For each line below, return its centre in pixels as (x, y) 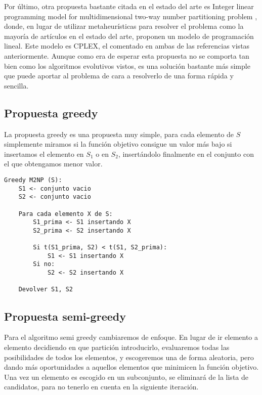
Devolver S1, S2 (46, 290)
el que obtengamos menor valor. (53, 164)
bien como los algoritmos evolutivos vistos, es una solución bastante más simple (127, 65)
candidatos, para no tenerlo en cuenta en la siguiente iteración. (101, 387)
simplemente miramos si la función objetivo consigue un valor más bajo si (118, 144)
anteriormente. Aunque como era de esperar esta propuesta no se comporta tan (127, 55)
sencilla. (16, 85)
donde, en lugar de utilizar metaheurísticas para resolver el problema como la (124, 26)
